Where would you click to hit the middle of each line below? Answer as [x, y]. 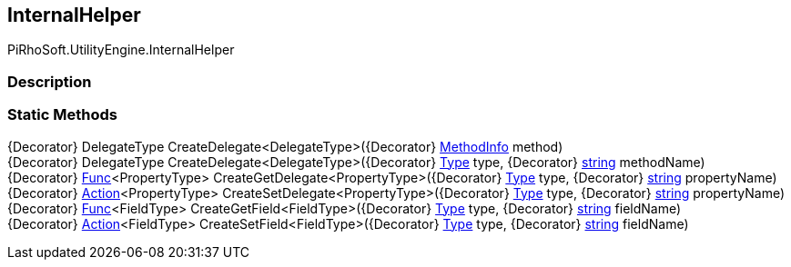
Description [50, 81]
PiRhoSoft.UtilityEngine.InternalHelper [121, 50]
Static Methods [62, 115]
